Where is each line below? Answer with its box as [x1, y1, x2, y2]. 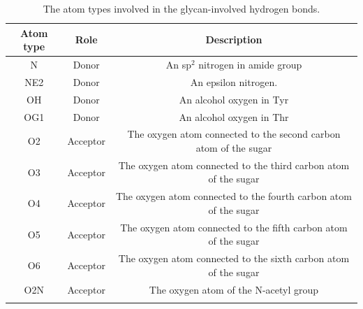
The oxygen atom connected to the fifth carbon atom [120, 220, 348, 234]
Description [205, 32, 262, 47]
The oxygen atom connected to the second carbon [127, 127, 341, 141]
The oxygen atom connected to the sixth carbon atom [118, 251, 350, 266]
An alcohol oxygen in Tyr [179, 92, 289, 106]
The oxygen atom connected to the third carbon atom [118, 157, 350, 172]
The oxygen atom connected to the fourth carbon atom [115, 189, 352, 203]
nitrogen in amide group [198, 57, 302, 72]
